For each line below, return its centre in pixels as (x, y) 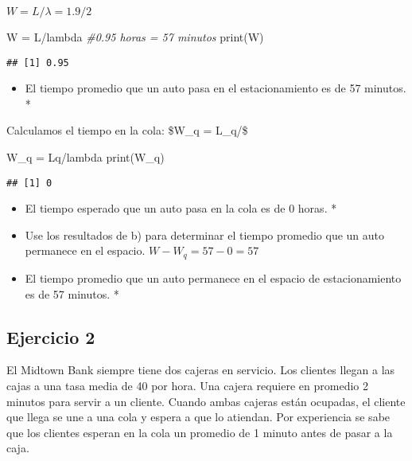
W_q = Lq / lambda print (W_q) (86, 157)
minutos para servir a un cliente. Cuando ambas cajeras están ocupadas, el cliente (206, 401)
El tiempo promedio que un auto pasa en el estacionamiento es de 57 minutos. (216, 88)
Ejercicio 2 (51, 336)
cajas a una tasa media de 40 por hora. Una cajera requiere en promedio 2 (187, 385)
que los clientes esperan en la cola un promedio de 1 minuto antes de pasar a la (200, 432)
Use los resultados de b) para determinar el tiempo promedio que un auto (205, 234)
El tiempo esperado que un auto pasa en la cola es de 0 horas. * (181, 208)
